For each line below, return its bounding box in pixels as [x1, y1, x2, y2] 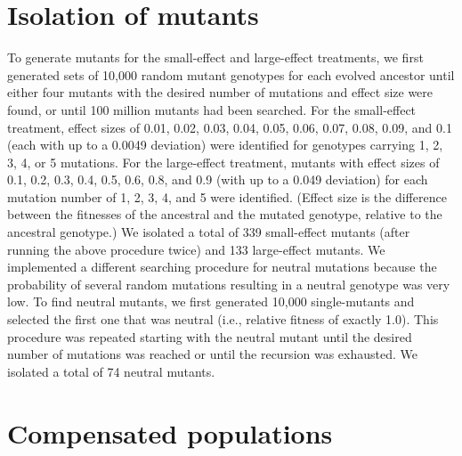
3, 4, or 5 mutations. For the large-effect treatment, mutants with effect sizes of [7, 152, 440, 171]
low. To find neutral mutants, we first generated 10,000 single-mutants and [7, 292, 415, 311]
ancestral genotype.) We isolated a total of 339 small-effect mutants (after [7, 223, 410, 241]
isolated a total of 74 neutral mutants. [7, 362, 215, 380]
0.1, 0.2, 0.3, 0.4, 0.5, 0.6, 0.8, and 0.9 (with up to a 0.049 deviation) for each [7, 170, 428, 189]
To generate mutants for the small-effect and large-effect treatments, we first [7, 48, 424, 67]
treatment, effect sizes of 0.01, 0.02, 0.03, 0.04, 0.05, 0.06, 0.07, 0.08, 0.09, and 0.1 [7, 118, 452, 136]
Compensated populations [7, 414, 333, 451]
